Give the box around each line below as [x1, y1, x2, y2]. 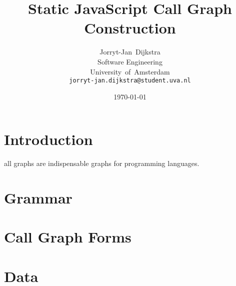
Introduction [4, 129, 93, 149]
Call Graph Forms [4, 226, 131, 247]
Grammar [4, 187, 72, 208]
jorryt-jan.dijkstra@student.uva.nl [69, 77, 191, 84]
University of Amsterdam [90, 66, 170, 76]
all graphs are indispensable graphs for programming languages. [4, 158, 199, 168]
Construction [84, 17, 176, 38]
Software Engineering [97, 56, 162, 66]
